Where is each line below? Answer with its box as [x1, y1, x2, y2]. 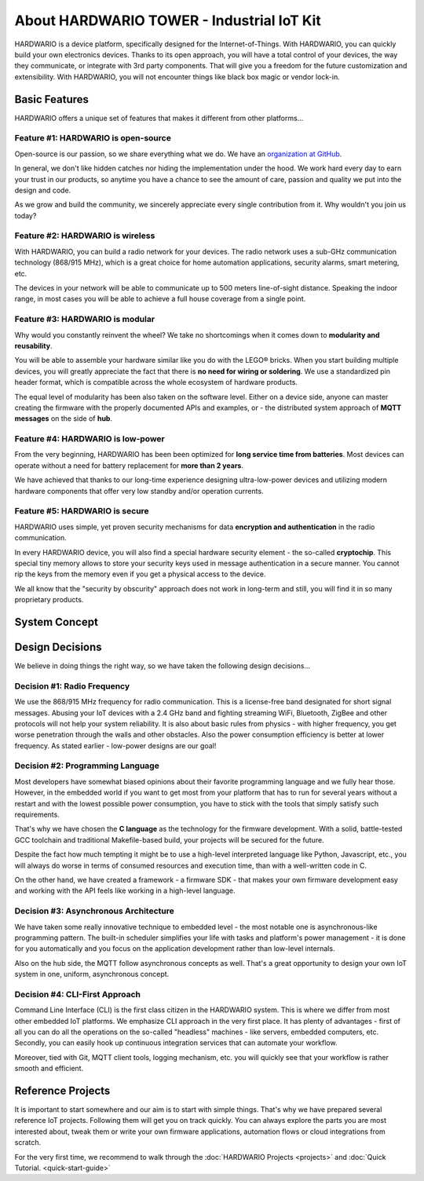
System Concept [14, 615, 98, 628]
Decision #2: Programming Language [14, 760, 160, 771]
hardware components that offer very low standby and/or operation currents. [14, 486, 264, 495]
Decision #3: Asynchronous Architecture [14, 905, 174, 916]
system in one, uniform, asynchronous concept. [14, 970, 170, 979]
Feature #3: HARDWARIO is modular [14, 314, 155, 325]
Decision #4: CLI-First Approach [14, 989, 141, 1000]
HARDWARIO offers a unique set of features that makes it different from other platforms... [14, 113, 304, 122]
